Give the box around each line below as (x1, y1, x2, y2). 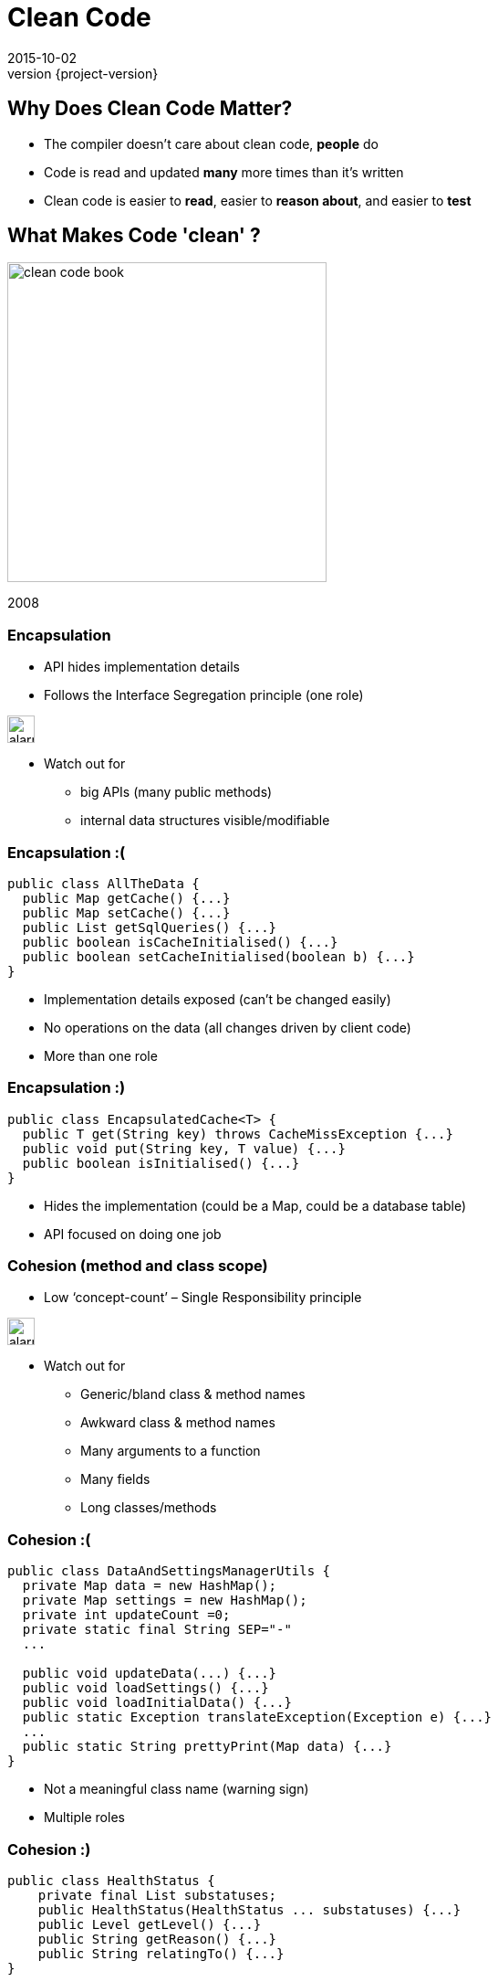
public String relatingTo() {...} (37, 1945, 285, 1961)
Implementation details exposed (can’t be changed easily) (44, 991, 391, 1007)
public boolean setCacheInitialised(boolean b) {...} (22, 949, 415, 964)
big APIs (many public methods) (80, 784, 273, 800)
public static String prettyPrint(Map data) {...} (22, 1739, 392, 1754)
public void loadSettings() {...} (22, 1680, 269, 1696)
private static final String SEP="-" (22, 1622, 292, 1638)
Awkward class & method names (80, 1415, 275, 1431)
